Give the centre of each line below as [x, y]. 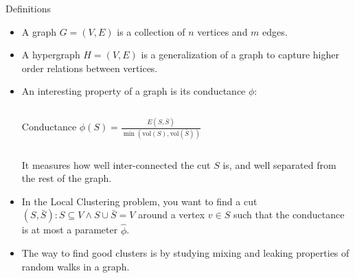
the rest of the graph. [67, 178]
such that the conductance [289, 215]
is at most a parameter [70, 230]
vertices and [222, 31]
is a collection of [151, 31]
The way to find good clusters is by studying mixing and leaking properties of [185, 253]
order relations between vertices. [90, 68]
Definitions [28, 8]
